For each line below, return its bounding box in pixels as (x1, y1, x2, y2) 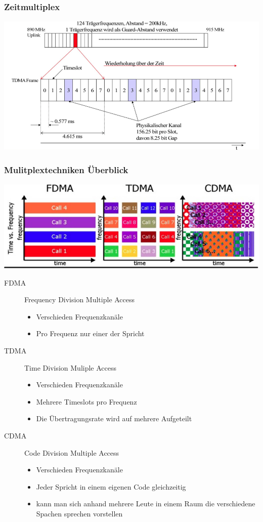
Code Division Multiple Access (24, 447, 119, 458)
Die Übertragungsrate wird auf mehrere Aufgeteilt (36, 413, 192, 424)
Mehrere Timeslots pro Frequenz (36, 396, 137, 407)
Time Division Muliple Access (24, 362, 117, 373)
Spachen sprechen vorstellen (36, 508, 123, 518)
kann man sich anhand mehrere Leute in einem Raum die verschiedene (36, 498, 255, 509)
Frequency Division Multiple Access (24, 294, 135, 305)
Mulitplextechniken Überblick (4, 163, 128, 176)
